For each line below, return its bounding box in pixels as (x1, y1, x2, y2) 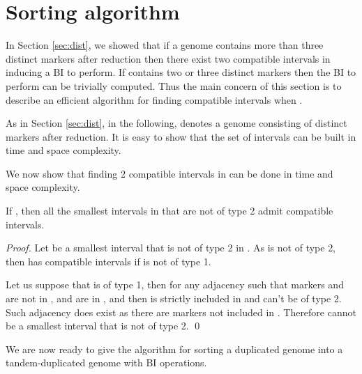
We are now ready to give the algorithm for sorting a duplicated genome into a (6, 341, 343, 356)
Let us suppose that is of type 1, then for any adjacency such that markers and (6, 277, 344, 292)
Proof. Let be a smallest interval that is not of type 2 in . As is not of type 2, (6, 240, 336, 255)
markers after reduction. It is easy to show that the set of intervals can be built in (6, 129, 356, 143)
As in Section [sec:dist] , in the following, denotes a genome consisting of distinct (6, 116, 347, 130)
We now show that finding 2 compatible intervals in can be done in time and (6, 166, 333, 180)
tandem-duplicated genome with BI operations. (6, 355, 207, 370)
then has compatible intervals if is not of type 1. (6, 254, 211, 268)
